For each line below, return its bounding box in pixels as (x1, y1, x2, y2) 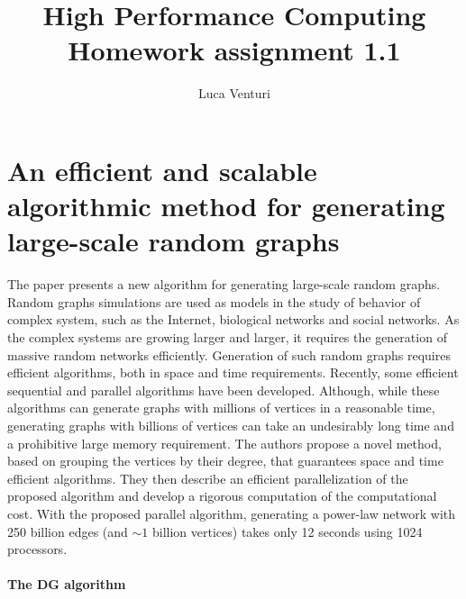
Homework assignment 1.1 (68, 32, 401, 68)
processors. (7, 540, 68, 558)
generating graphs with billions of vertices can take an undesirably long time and (7, 415, 454, 434)
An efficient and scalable (7, 151, 317, 188)
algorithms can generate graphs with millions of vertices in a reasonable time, (7, 398, 435, 417)
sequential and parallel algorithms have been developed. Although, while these (7, 380, 440, 399)
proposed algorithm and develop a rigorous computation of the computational (7, 486, 437, 505)
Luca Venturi (198, 84, 270, 103)
